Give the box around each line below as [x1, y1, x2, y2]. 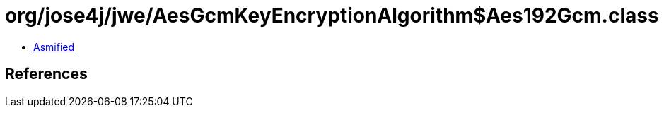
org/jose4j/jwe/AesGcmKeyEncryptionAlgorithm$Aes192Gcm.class [5, 4, 659, 28]
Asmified [33, 40, 75, 53]
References [5, 65, 88, 83]
